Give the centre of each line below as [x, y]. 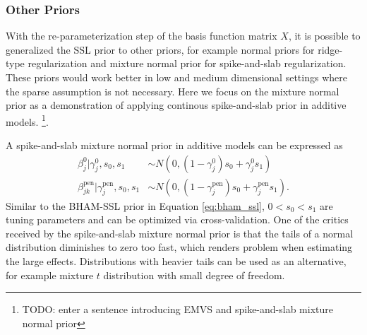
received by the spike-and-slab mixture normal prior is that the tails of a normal [180, 233]
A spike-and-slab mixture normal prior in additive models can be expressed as [174, 145]
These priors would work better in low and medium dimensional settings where [176, 77]
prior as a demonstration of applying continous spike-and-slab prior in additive [176, 105]
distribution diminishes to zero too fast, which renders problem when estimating [179, 247]
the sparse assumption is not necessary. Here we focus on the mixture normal [173, 91]
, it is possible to [324, 36]
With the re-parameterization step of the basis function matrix [142, 36]
